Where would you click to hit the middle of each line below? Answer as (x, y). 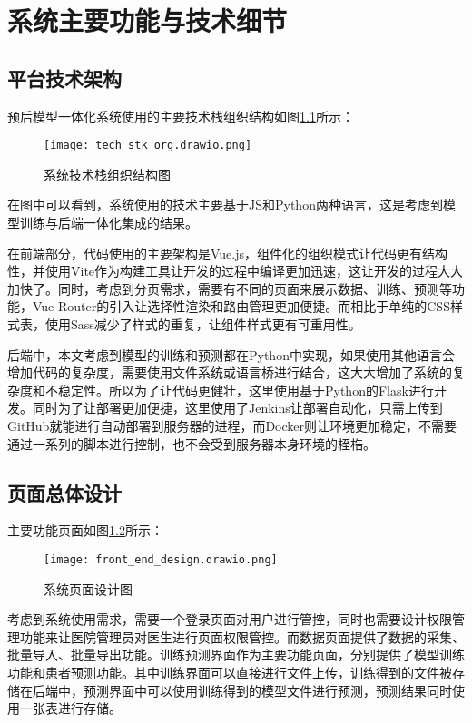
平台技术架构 (64, 78)
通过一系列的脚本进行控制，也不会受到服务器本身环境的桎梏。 (192, 443)
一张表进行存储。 (70, 708)
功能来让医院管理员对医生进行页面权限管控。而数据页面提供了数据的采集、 (242, 636)
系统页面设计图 (88, 588)
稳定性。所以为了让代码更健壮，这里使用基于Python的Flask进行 (246, 390)
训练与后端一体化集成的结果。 (108, 223)
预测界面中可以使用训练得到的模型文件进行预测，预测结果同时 (267, 690)
